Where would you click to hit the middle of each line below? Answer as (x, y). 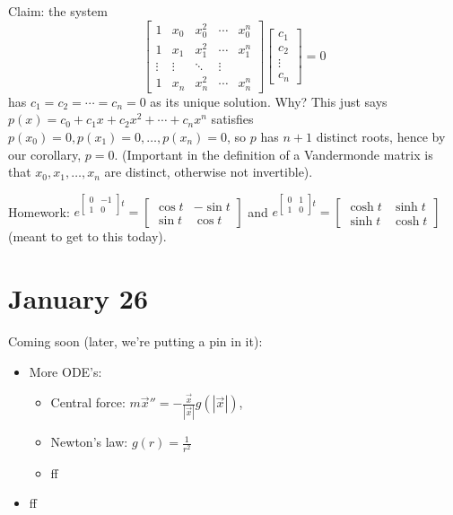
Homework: (39, 211)
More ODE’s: (65, 371)
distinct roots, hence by (381, 136)
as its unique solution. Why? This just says (269, 101)
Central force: (88, 402)
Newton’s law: (89, 442)
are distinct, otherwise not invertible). (209, 172)
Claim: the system (58, 11)
